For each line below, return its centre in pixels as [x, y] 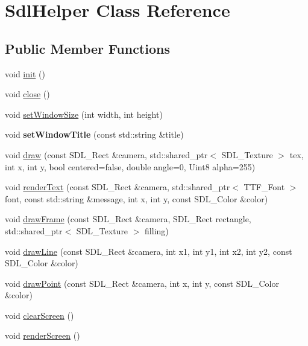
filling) [157, 230]
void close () [27, 94]
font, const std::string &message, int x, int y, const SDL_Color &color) [137, 198]
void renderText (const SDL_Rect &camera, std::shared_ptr [118, 187]
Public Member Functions [87, 48]
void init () [25, 73]
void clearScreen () [39, 315]
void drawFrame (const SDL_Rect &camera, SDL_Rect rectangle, [128, 219]
